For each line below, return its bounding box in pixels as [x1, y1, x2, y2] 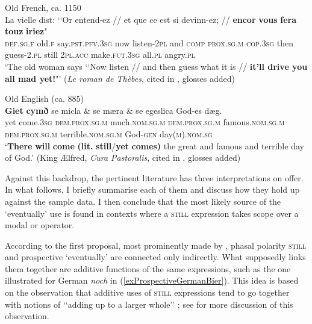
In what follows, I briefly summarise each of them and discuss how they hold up [5, 183, 300, 196]
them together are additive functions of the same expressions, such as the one [5, 262, 291, 275]
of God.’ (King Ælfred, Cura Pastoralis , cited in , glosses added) [5, 151, 241, 164]
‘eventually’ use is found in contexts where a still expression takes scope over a [5, 207, 299, 219]
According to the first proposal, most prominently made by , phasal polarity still [5, 238, 306, 251]
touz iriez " [5, 25, 48, 37]
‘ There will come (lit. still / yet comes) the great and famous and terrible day [5, 139, 304, 152]
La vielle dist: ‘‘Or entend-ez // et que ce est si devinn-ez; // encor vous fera [5, 13, 297, 25]
